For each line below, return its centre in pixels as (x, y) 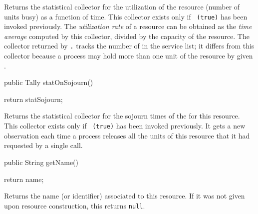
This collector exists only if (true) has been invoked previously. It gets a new (125, 126)
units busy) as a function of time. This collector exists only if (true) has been (126, 16)
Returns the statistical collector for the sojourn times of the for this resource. (122, 116)
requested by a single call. (43, 145)
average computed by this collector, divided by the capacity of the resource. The (127, 36)
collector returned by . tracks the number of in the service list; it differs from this (129, 46)
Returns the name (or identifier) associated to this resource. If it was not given (125, 196)
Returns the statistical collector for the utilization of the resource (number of (122, 6)
